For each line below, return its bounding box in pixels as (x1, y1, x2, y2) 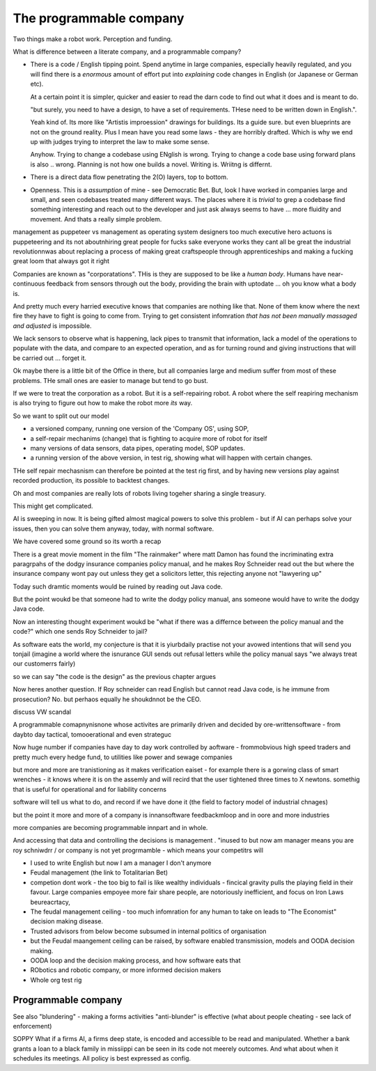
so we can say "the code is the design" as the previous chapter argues (13, 672, 216, 680)
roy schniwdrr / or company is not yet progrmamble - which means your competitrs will (13, 846, 264, 854)
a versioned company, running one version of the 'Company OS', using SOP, (30, 425, 249, 433)
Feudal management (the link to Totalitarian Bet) (30, 868, 169, 877)
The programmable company (13, 10, 185, 26)
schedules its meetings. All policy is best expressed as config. (13, 1054, 191, 1063)
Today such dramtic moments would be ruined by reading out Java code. (13, 582, 223, 591)
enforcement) (13, 1022, 52, 1031)
